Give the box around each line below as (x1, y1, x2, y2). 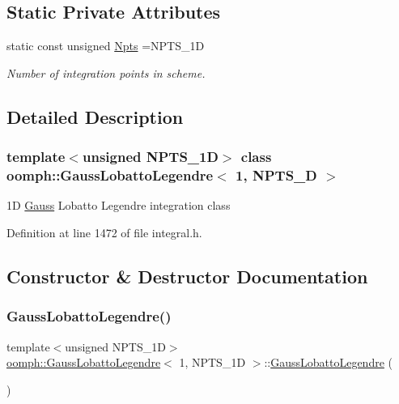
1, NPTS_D (236, 165, 317, 185)
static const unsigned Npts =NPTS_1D (6, 37, 205, 54)
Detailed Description (6, 104, 184, 129)
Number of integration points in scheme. (6, 64, 206, 81)
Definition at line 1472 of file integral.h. (6, 223, 202, 240)
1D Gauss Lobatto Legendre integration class (6, 197, 231, 214)
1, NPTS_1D (179, 354, 246, 371)
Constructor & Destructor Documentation (6, 263, 368, 288)
